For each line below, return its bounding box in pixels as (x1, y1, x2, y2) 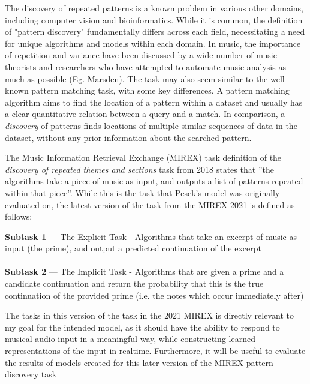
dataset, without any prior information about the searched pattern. (5, 131, 252, 143)
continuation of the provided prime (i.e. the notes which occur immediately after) (5, 289, 304, 301)
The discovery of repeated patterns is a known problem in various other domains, (5, 2, 304, 14)
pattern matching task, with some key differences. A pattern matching (31, 84, 290, 97)
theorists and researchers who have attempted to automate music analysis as (5, 60, 286, 73)
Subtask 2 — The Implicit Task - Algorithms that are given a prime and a (5, 265, 284, 278)
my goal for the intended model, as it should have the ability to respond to (5, 320, 280, 333)
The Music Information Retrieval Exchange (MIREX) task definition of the (5, 151, 282, 164)
